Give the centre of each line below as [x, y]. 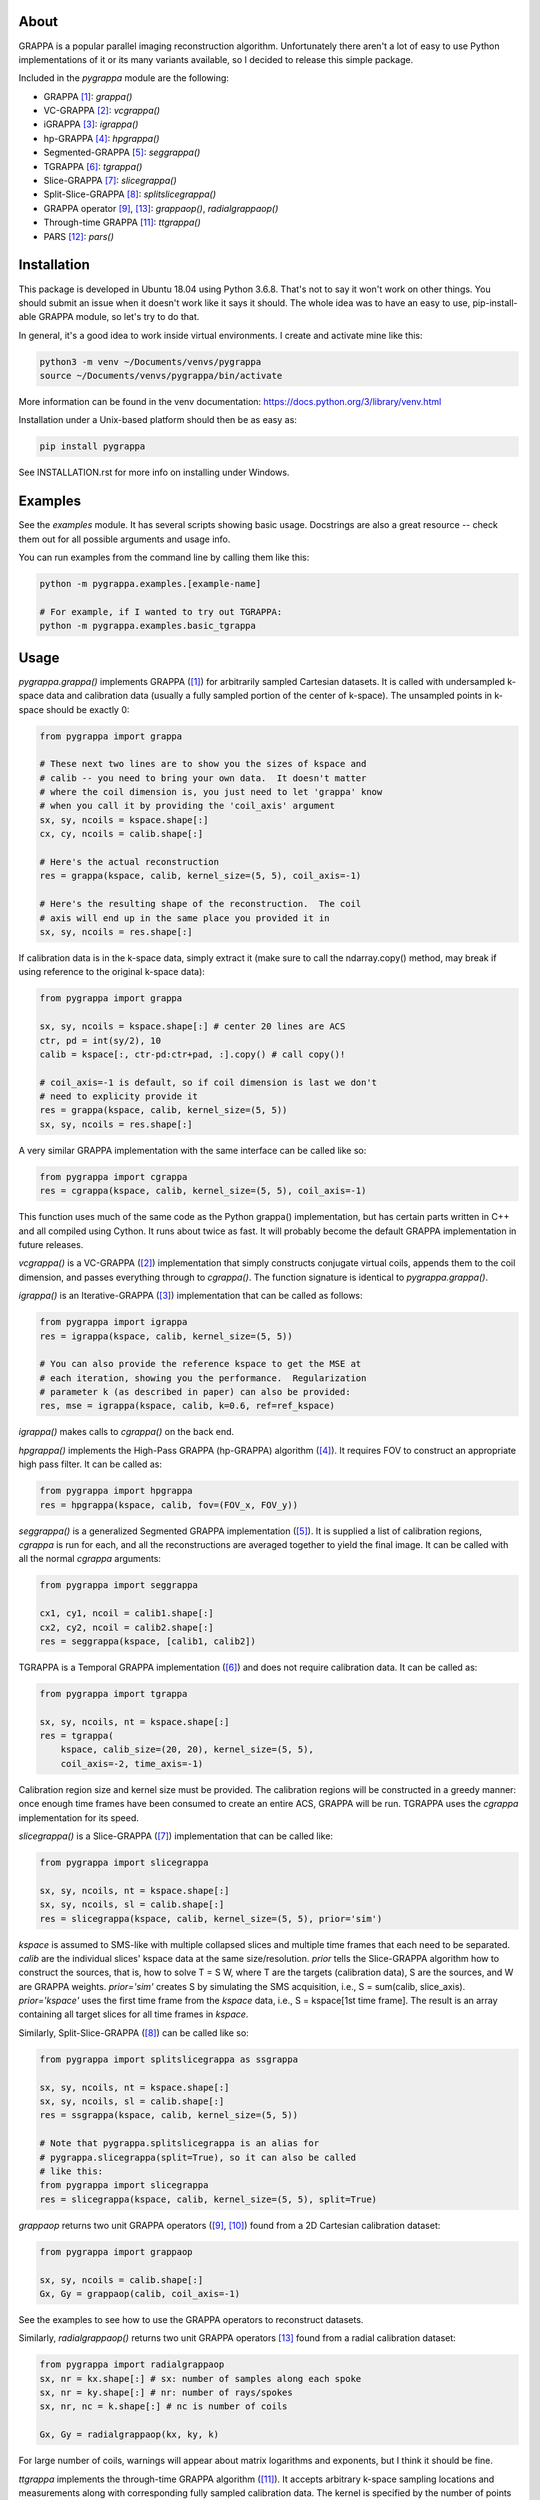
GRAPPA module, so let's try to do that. [119, 317]
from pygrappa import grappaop [116, 2251]
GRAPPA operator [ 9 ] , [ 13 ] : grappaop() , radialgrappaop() [161, 208]
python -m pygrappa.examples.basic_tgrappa [148, 626]
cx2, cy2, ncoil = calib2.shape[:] [126, 1627]
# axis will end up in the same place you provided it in [184, 918]
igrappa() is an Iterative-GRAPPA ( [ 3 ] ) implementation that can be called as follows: [191, 1296]
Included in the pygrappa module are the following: [124, 78]
